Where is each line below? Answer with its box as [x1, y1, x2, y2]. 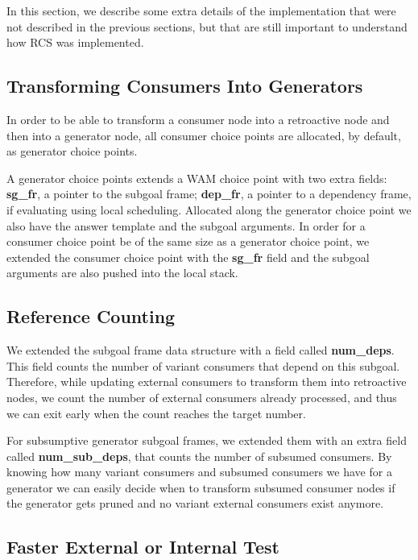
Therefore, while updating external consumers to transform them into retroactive [6, 373, 407, 390]
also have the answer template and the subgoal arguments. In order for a [6, 217, 366, 234]
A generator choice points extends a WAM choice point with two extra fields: [6, 169, 387, 186]
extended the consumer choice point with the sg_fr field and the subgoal [6, 248, 370, 265]
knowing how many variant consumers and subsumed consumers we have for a [6, 463, 392, 480]
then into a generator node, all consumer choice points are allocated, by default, [6, 127, 401, 143]
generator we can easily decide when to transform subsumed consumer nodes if [6, 479, 395, 496]
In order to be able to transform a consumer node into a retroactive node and [6, 110, 390, 127]
